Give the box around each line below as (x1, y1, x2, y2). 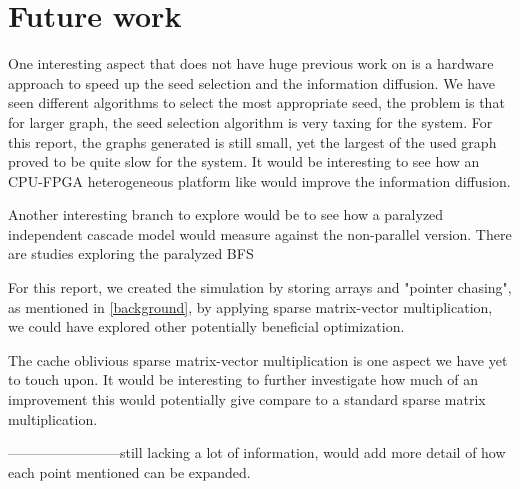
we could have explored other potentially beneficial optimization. (8, 316, 405, 337)
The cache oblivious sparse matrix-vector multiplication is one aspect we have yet (8, 349, 508, 370)
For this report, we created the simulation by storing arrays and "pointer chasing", (8, 277, 512, 298)
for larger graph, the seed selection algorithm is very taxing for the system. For (8, 111, 493, 132)
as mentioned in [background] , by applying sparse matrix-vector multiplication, (8, 296, 493, 317)
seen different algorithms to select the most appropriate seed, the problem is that (8, 92, 505, 113)
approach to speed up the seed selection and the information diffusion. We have (8, 72, 495, 93)
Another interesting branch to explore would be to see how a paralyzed (8, 204, 444, 225)
